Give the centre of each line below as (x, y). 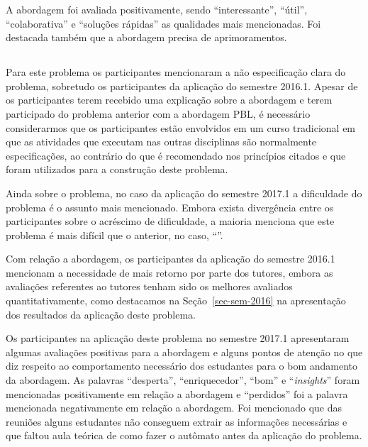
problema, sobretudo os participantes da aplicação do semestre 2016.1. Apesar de (182, 85)
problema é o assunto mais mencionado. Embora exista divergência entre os (170, 207)
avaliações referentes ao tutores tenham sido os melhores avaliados (149, 286)
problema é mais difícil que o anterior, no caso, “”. (115, 234)
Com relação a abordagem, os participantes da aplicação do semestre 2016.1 (171, 259)
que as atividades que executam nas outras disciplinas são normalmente (161, 142)
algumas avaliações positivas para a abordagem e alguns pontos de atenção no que (184, 352)
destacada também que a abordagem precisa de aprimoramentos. (146, 37)
